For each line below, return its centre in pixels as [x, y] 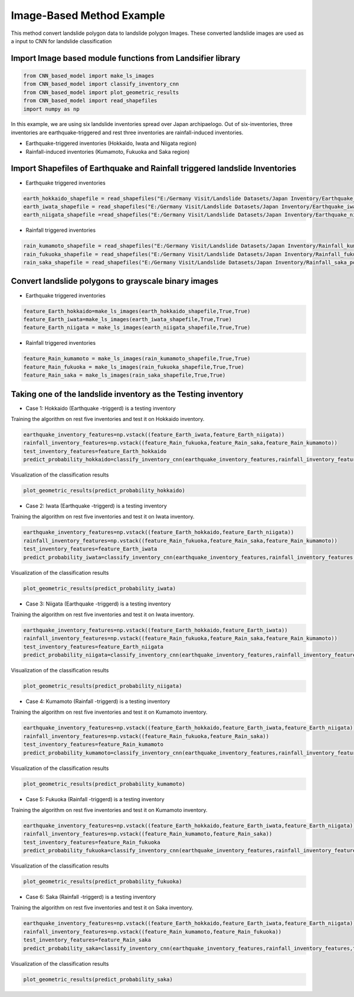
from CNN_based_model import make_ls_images [89, 76]
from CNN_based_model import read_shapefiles [90, 101]
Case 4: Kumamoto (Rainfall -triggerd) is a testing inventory [98, 701]
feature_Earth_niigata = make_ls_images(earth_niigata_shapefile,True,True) [137, 328]
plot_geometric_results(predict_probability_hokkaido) [104, 491]
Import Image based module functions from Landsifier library [126, 58]
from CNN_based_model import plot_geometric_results [101, 92]
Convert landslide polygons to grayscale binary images [115, 281]
